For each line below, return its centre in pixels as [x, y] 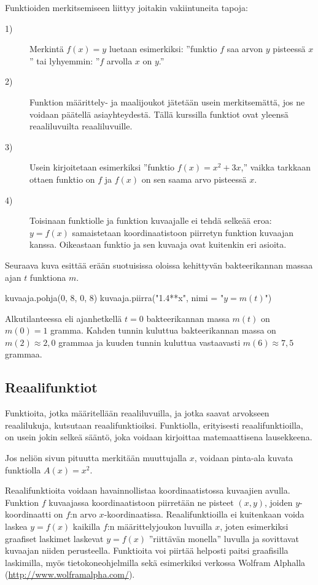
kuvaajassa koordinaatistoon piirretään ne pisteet [141, 502]
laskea [16, 526]
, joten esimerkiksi [254, 526]
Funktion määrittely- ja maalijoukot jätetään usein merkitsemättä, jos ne [167, 101]
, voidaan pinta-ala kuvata [244, 458]
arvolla [119, 60]
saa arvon [245, 49]
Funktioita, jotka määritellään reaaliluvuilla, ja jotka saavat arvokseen [137, 413]
